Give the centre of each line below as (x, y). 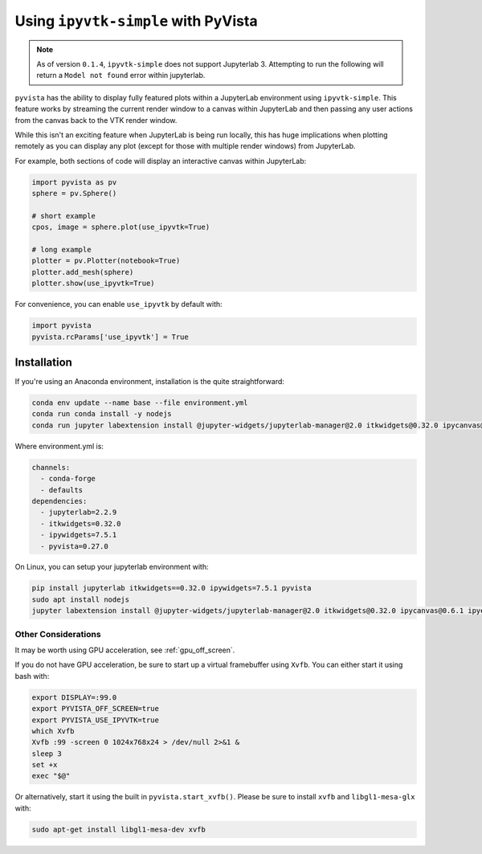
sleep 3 (47, 754)
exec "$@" (51, 776)
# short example (64, 216)
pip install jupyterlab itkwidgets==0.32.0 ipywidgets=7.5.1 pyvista (172, 588)
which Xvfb (53, 731)
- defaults (62, 490)
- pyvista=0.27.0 (74, 546)
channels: (51, 467)
